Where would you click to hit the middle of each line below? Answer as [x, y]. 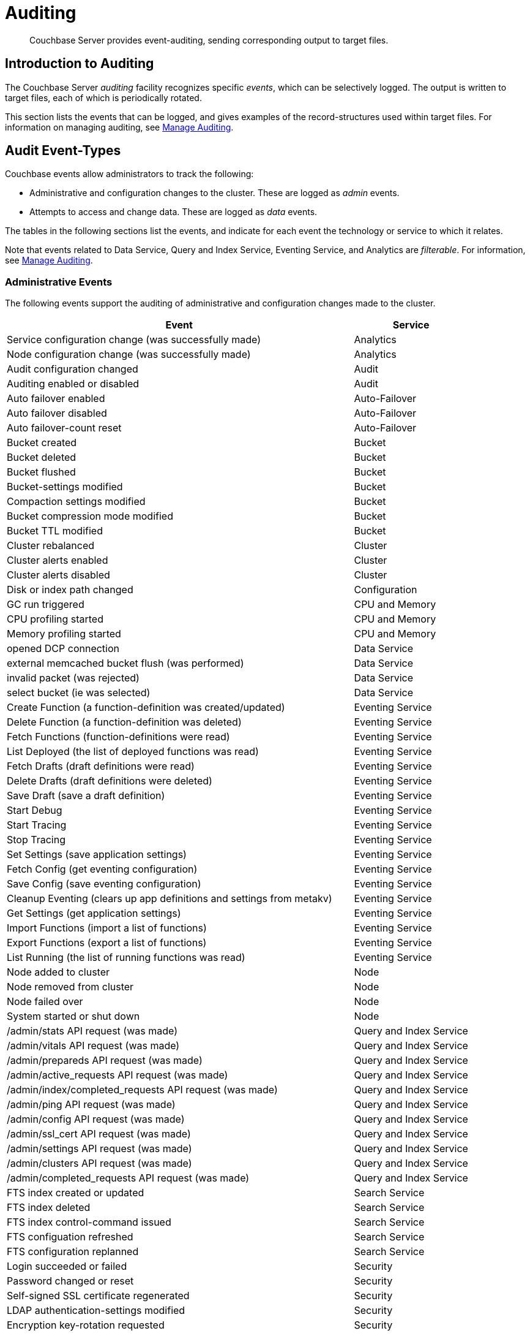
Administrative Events [59, 282]
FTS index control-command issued [89, 1222]
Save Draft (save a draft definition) [86, 796]
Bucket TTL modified [55, 531]
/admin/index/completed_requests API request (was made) [142, 1090]
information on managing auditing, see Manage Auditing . [119, 127]
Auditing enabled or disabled [73, 384]
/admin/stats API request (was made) [92, 1031]
